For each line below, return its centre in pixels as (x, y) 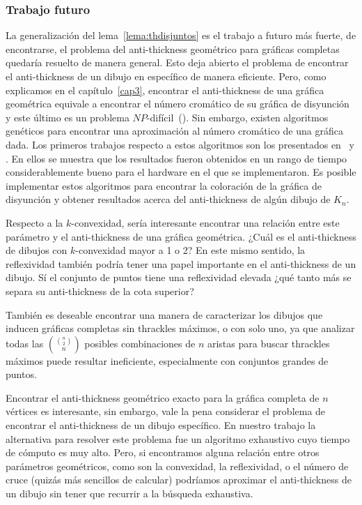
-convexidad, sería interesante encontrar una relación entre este (205, 222)
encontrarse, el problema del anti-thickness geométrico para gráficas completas (173, 48)
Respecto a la (34, 222)
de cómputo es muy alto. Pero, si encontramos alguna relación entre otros (163, 452)
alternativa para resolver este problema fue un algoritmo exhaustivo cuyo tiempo (178, 438)
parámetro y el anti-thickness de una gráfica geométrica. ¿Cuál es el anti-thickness (181, 236)
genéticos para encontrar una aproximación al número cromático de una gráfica (174, 131)
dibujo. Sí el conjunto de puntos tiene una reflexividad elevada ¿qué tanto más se (179, 277)
